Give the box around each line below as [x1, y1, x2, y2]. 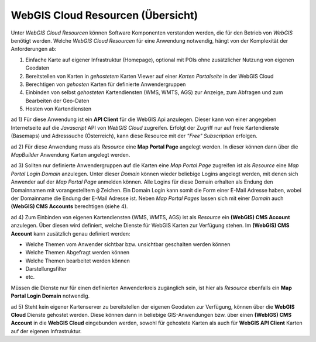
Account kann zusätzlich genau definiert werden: [11, 230, 130, 237]
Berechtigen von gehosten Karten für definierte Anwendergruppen [25, 81, 186, 88]
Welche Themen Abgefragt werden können [25, 249, 130, 256]
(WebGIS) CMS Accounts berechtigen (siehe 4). [11, 203, 128, 210]
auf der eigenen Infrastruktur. [11, 327, 82, 334]
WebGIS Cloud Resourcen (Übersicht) [11, 9, 198, 22]
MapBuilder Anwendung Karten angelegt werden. [11, 151, 130, 158]
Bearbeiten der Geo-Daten [25, 97, 90, 104]
